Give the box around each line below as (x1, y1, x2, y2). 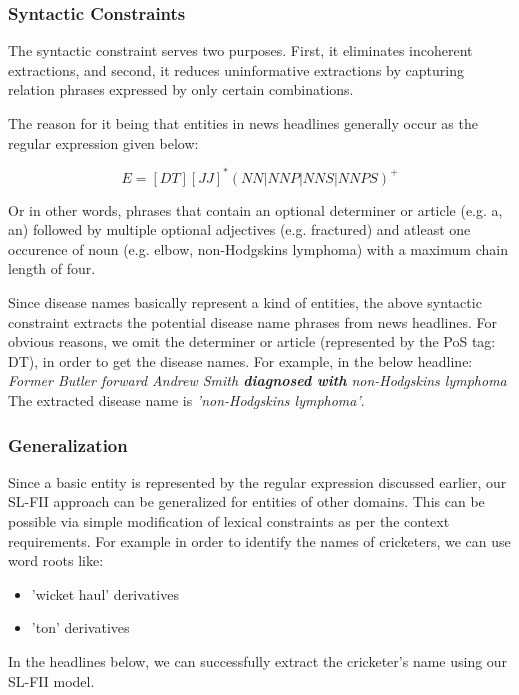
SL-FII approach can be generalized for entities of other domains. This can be (8, 491, 485, 512)
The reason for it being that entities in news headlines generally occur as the (8, 113, 478, 133)
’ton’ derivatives (31, 617, 130, 638)
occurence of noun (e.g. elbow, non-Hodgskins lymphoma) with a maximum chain (8, 238, 508, 259)
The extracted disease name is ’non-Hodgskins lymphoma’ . (8, 390, 365, 411)
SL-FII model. (8, 670, 95, 691)
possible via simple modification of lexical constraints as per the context (8, 511, 450, 532)
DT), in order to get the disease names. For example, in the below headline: (8, 350, 473, 371)
